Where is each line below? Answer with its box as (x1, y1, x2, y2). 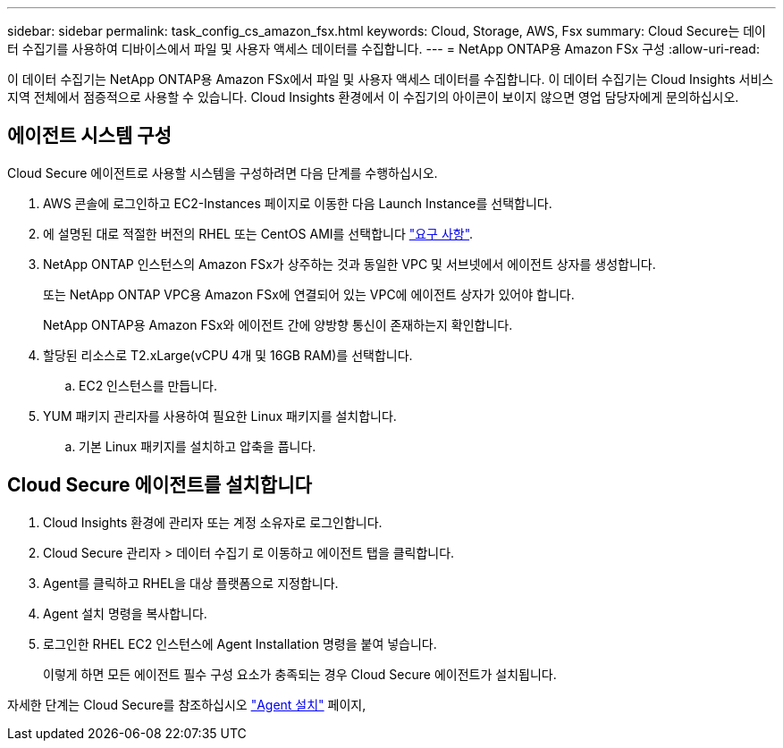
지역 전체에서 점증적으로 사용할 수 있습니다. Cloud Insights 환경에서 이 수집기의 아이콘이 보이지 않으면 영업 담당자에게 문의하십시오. (7, 89, 739, 105)
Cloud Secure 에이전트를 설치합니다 (7, 474, 312, 497)
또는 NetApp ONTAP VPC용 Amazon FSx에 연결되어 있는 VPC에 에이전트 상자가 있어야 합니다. (43, 286, 575, 302)
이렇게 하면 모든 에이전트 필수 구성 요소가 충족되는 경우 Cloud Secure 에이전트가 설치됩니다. (43, 666, 557, 682)
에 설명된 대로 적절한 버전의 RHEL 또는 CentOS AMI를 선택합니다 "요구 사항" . (43, 225, 474, 241)
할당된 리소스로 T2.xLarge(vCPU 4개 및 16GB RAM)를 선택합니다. (43, 347, 413, 363)
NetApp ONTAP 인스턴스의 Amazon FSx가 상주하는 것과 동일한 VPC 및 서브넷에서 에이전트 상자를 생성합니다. (43, 256, 656, 272)
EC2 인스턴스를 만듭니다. (79, 377, 218, 393)
